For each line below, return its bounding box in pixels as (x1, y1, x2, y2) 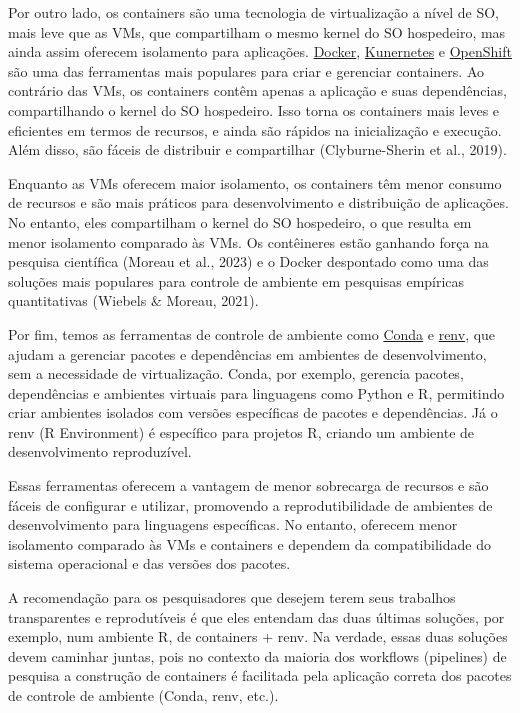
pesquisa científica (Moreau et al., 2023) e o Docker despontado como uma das (8, 251, 489, 272)
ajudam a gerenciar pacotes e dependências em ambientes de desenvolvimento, (8, 343, 487, 364)
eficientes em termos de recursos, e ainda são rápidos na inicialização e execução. (8, 119, 502, 140)
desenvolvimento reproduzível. (8, 441, 192, 462)
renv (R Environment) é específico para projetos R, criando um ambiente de (8, 421, 475, 442)
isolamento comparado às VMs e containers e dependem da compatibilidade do (8, 533, 491, 554)
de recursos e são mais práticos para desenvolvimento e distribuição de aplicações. (8, 192, 509, 213)
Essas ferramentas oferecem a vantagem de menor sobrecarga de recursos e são (8, 475, 489, 496)
